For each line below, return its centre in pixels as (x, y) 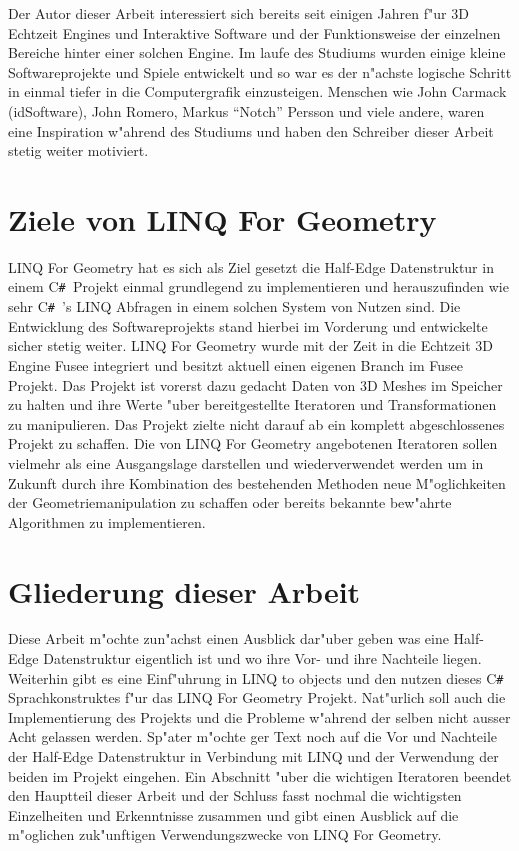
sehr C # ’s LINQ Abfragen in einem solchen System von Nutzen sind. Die (234, 306)
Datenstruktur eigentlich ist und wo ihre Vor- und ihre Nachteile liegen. (262, 658)
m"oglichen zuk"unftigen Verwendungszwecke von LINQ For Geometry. (225, 834)
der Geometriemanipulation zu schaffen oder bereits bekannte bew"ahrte (230, 502)
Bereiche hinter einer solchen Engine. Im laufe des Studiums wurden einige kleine (257, 52)
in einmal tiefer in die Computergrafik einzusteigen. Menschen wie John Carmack (257, 91)
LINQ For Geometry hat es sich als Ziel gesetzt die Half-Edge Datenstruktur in (251, 266)
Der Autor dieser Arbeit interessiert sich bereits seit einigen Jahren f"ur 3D (238, 13)
